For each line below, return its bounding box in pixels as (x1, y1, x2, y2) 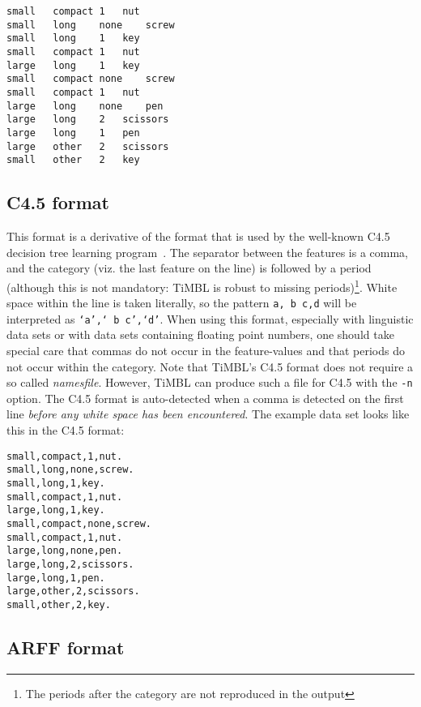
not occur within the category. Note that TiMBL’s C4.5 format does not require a (6, 358, 414, 375)
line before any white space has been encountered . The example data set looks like (6, 405, 410, 422)
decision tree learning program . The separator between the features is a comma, (6, 243, 408, 260)
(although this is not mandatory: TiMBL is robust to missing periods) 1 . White (6, 276, 398, 295)
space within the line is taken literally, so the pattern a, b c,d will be (6, 294, 357, 311)
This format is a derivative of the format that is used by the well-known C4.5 (6, 228, 390, 245)
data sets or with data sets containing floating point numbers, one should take (6, 326, 394, 343)
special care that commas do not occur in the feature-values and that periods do (6, 342, 406, 359)
